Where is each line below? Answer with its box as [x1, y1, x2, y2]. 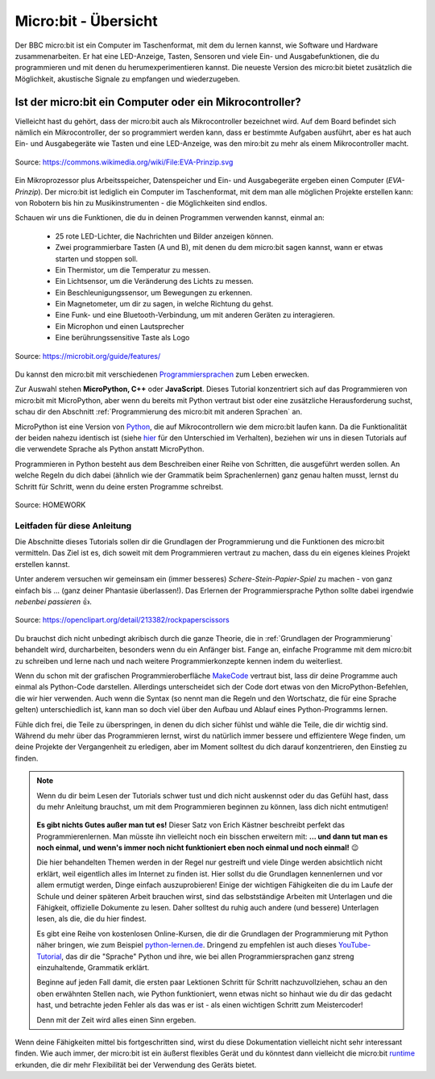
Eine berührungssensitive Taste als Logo [55, 333, 190, 343]
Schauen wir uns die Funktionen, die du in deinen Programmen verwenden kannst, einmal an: [14, 213, 325, 223]
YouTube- [338, 940, 371, 950]
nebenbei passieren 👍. [14, 597, 92, 606]
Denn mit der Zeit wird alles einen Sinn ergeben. [36, 1014, 197, 1024]
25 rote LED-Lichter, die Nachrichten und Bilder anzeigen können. [55, 231, 274, 241]
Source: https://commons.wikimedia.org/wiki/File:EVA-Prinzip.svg [14, 157, 234, 167]
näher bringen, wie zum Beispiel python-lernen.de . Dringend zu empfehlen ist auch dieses [36, 940, 338, 950]
